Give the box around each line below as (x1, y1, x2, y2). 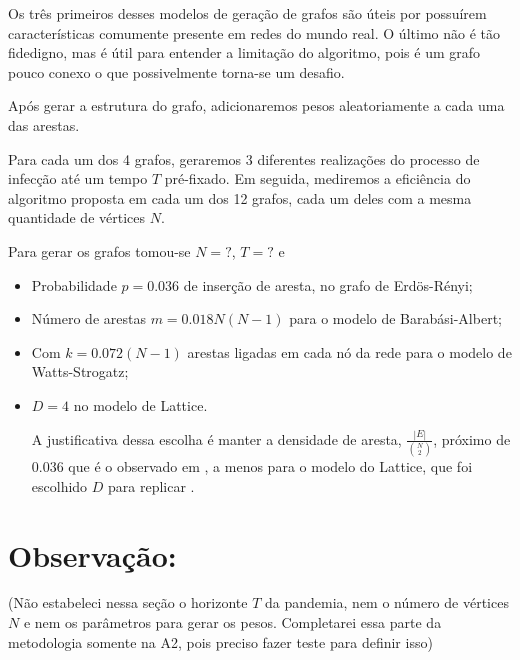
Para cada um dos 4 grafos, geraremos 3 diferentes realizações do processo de (8, 148, 480, 169)
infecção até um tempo (8, 168, 148, 189)
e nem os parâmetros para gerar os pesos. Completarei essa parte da (23, 612, 442, 633)
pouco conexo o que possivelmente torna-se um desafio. (8, 61, 345, 82)
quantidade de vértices (8, 207, 146, 228)
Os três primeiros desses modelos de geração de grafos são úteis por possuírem (8, 3, 487, 23)
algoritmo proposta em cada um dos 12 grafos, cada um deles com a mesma (8, 187, 472, 208)
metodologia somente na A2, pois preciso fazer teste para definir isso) (8, 631, 433, 652)
